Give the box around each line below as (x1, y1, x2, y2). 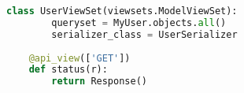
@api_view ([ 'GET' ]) (28, 52, 131, 64)
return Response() (51, 76, 147, 87)
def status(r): (28, 64, 108, 76)
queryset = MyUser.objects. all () (51, 17, 227, 28)
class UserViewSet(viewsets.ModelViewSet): (6, 6, 238, 17)
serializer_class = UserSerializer (51, 28, 238, 40)
